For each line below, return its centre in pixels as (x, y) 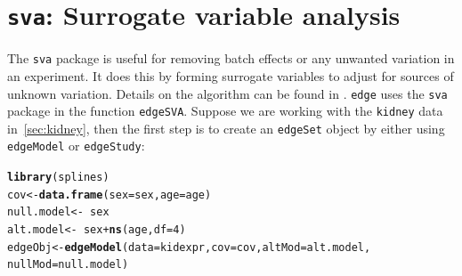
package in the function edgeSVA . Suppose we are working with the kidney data (225, 111)
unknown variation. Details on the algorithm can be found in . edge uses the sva (227, 93)
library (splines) (58, 178)
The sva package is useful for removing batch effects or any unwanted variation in (231, 58)
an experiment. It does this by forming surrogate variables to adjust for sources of (231, 75)
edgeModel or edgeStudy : (76, 146)
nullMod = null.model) (68, 265)
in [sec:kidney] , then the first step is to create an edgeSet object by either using (226, 128)
